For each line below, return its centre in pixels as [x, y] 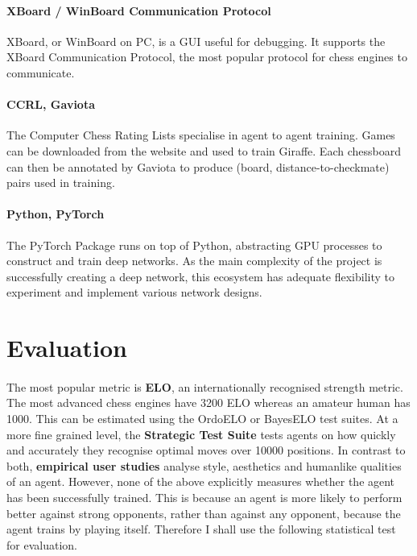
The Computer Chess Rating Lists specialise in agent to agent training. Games [201, 135]
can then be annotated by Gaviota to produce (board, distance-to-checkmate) [198, 166]
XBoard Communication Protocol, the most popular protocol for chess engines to [207, 57]
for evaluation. [42, 544]
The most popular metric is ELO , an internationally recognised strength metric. [205, 386]
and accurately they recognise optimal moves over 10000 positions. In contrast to [206, 450]
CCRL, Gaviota [51, 104]
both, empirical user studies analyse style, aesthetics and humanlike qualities [204, 465]
